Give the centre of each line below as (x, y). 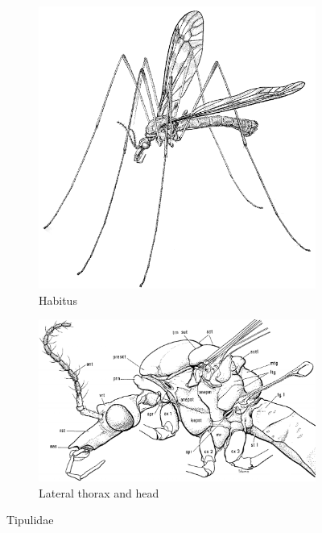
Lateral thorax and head (99, 492)
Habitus (58, 300)
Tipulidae (30, 520)
